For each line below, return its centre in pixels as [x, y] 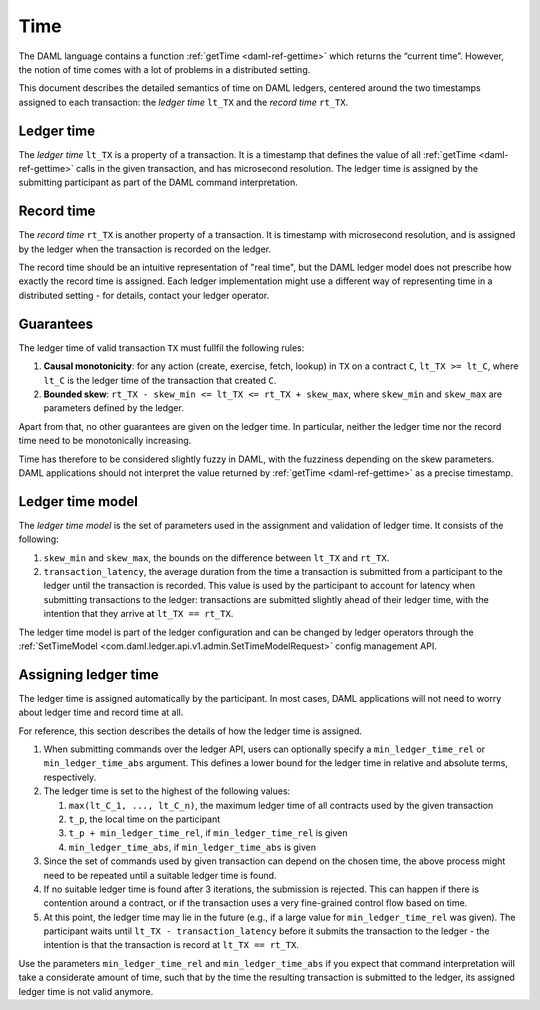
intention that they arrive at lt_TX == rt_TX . [138, 614]
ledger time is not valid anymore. [86, 991]
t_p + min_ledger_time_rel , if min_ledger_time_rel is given [208, 833]
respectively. [70, 777]
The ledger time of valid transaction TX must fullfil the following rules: [161, 347]
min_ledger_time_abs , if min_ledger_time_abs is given [192, 847]
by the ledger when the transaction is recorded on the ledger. [145, 249]
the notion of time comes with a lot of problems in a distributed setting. [164, 69]
